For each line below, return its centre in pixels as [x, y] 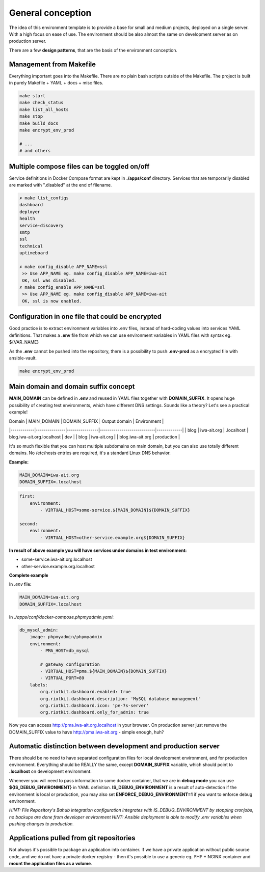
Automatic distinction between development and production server [114, 746]
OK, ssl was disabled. [50, 280]
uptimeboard [34, 253]
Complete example [29, 575]
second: [28, 524]
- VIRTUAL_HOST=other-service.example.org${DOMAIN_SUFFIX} [113, 537]
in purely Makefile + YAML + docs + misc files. [56, 83]
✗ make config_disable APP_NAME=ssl [64, 267]
